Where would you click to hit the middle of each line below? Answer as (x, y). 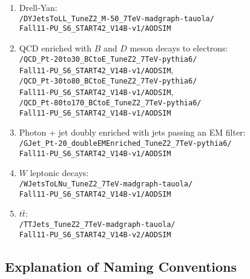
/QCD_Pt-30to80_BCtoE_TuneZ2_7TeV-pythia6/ (108, 81)
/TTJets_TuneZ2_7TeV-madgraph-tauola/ (97, 224)
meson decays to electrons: (179, 48)
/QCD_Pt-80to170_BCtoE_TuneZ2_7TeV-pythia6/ (110, 103)
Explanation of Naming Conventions (121, 266)
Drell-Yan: (38, 7)
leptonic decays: (59, 173)
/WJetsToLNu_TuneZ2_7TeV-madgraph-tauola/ (106, 184)
